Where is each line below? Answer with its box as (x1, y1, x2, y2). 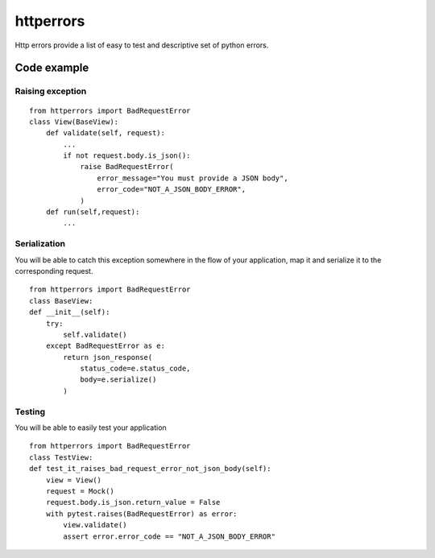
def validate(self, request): (45, 129, 165, 138)
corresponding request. (14, 266, 93, 275)
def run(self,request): (45, 208, 140, 217)
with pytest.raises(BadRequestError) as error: (45, 509, 238, 519)
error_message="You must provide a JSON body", (97, 173, 289, 183)
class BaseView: (29, 296, 93, 305)
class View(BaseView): (29, 117, 119, 126)
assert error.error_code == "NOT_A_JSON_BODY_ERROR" (63, 531, 275, 541)
